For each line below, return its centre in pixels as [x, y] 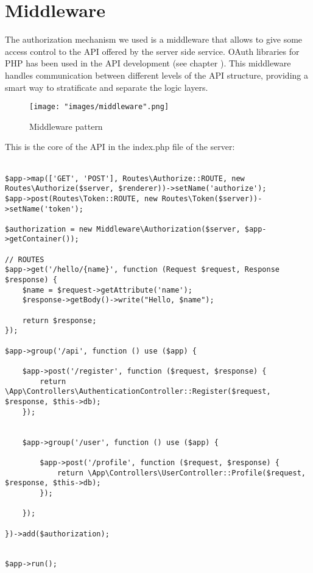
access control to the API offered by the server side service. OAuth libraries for [152, 51]
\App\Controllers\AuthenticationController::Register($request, [138, 392]
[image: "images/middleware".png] [99, 107]
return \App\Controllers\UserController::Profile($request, [181, 473]
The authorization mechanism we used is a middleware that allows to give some [154, 39]
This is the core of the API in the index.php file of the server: [120, 147]
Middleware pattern [66, 126]
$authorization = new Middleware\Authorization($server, [123, 229]
